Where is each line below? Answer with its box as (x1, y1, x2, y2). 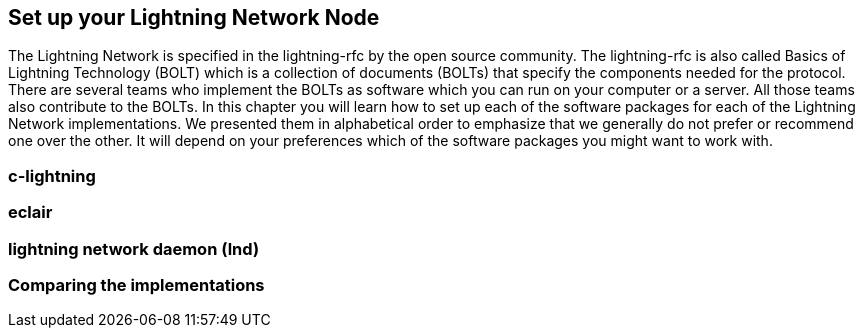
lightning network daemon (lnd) (8, 238, 260, 259)
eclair (8, 202, 53, 223)
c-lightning (8, 165, 96, 186)
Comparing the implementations (8, 274, 265, 295)
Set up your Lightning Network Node (8, 5, 380, 30)
